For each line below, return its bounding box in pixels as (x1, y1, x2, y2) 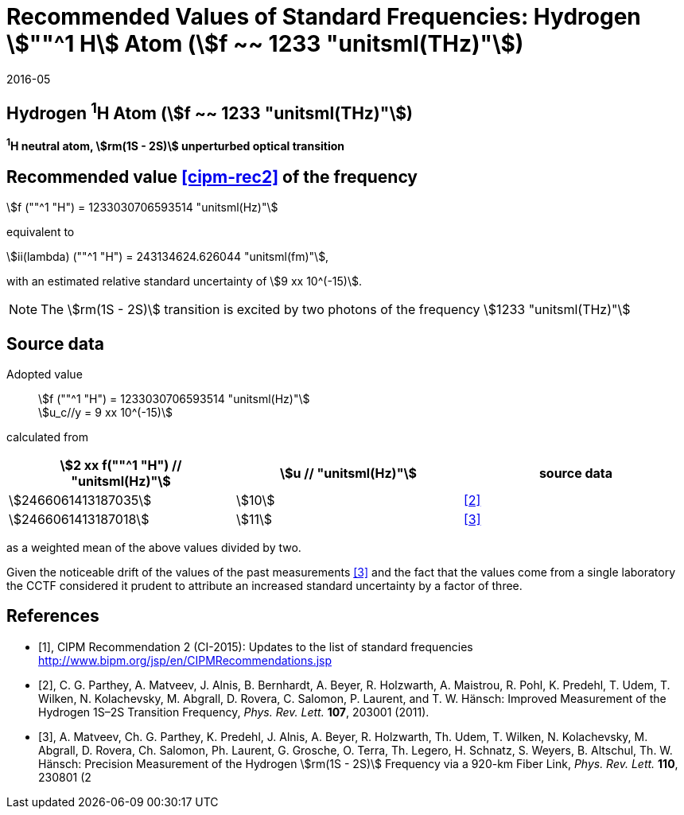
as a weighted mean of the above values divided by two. (6, 540, 301, 554)
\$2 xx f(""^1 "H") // (60, 456, 182, 473)
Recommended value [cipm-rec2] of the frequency (6, 166, 418, 187)
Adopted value (6, 367, 83, 381)
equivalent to (6, 225, 75, 239)
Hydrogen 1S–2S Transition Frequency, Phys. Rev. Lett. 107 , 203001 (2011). (38, 704, 429, 719)
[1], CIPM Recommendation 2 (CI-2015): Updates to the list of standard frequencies (38, 639, 473, 654)
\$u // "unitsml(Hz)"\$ (280, 464, 417, 481)
